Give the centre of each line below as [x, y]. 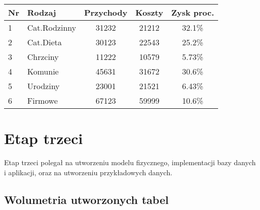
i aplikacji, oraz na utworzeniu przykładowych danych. [88, 172]
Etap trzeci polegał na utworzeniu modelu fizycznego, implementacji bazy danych [130, 162]
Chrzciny [43, 57]
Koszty [149, 12]
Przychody [106, 12]
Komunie [43, 71]
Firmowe [42, 100]
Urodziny [43, 86]
